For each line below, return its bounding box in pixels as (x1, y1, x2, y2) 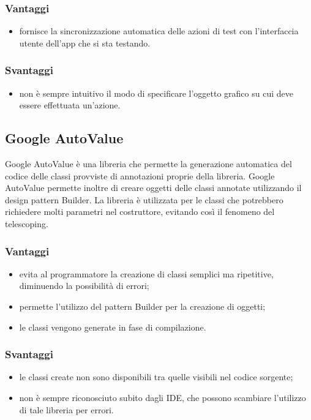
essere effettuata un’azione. (19, 99, 121, 111)
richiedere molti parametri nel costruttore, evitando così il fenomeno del (5, 205, 275, 218)
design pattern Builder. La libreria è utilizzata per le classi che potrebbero (5, 193, 283, 206)
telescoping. (5, 217, 48, 230)
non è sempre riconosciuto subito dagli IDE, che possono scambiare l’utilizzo (19, 391, 306, 403)
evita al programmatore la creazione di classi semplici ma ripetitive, (19, 267, 274, 280)
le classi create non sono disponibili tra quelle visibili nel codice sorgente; (19, 370, 293, 383)
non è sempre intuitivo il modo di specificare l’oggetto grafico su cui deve (19, 86, 293, 99)
